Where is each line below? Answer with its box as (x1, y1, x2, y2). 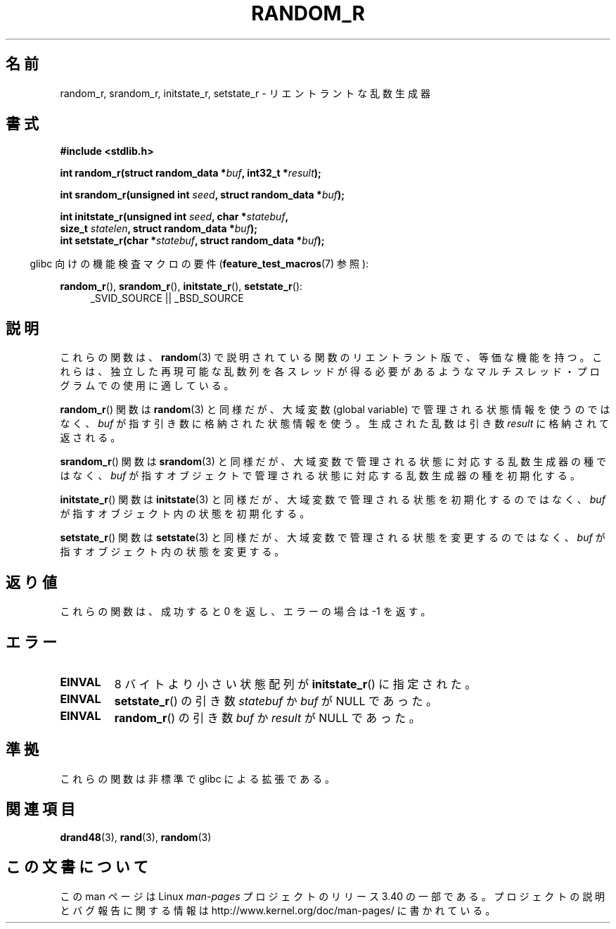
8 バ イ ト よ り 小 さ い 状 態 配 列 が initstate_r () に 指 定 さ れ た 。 (114, 676, 477, 691)
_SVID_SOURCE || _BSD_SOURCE (90, 292, 244, 305)
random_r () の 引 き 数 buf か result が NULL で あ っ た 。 (114, 710, 421, 725)
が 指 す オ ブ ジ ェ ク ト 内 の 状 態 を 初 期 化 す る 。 (60, 507, 310, 520)
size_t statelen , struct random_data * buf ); (60, 222, 257, 235)
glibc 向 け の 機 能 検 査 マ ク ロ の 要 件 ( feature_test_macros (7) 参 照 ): (30, 258, 369, 270)
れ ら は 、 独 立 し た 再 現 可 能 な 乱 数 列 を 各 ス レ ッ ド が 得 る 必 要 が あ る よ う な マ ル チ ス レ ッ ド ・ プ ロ (60, 365, 600, 378)
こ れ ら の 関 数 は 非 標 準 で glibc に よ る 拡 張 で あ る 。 (60, 772, 335, 785)
